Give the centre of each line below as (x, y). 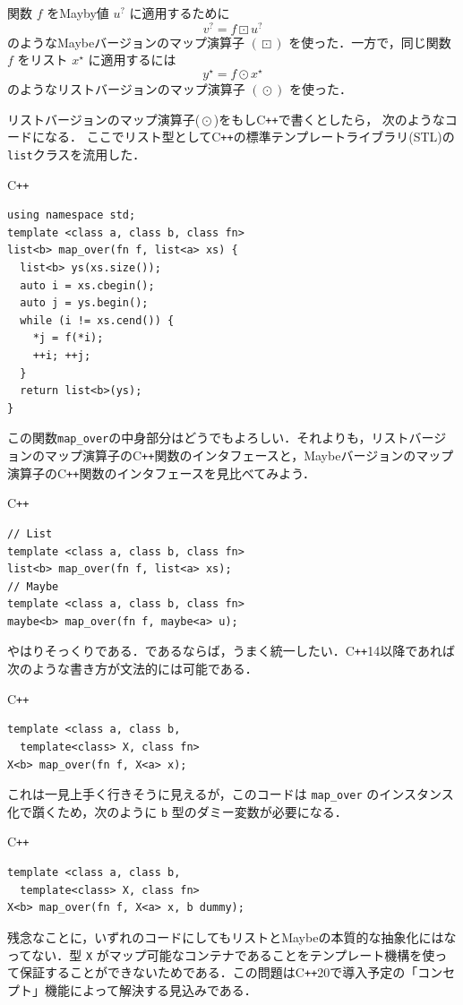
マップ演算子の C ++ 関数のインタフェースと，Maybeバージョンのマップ (249, 455)
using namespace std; (72, 215)
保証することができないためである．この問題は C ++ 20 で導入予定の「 (219, 972)
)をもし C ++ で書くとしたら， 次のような (329, 119)
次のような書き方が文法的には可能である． (133, 669)
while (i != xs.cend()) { (97, 320)
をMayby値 (78, 13)
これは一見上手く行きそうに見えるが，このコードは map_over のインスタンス (231, 794)
